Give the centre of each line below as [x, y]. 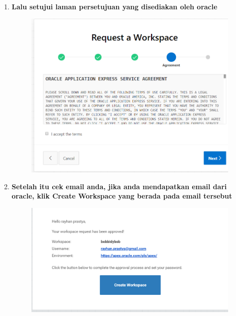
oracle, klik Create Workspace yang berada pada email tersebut [122, 196]
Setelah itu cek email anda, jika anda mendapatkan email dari [119, 186]
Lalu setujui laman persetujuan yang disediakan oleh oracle [114, 6]
